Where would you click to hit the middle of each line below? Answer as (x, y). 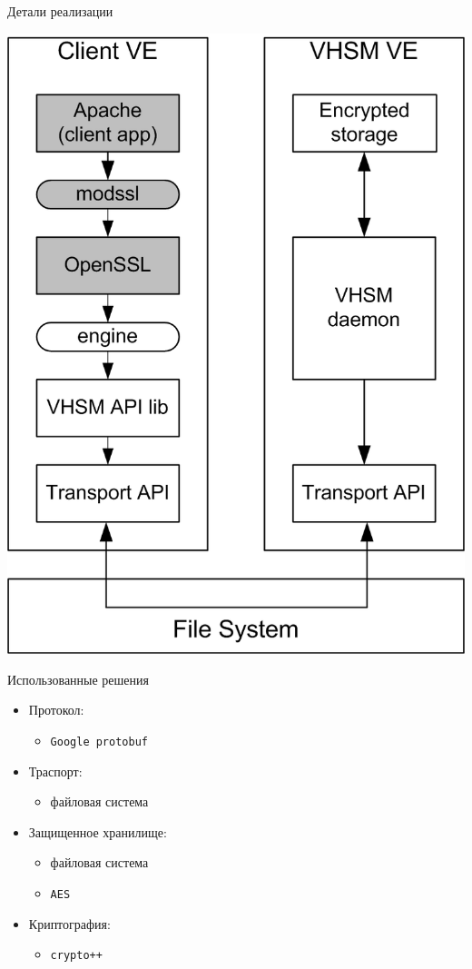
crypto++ (76, 956)
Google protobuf (99, 742)
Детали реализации (60, 11)
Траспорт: (55, 771)
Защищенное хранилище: (98, 831)
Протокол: (56, 710)
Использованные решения (78, 679)
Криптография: (69, 923)
